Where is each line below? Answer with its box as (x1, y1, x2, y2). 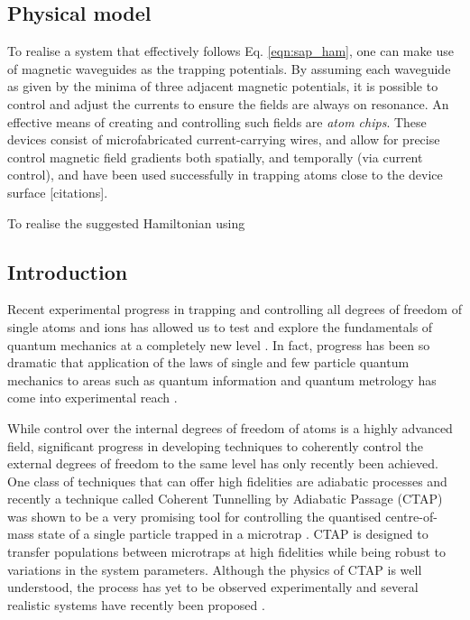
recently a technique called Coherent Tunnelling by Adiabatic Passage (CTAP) (7, 489, 443, 508)
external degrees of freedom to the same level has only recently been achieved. (7, 454, 438, 473)
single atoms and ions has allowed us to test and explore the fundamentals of (7, 317, 433, 336)
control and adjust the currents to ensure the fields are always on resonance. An (7, 94, 449, 113)
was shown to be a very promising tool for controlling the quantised (7, 506, 382, 525)
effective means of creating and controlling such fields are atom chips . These (7, 112, 427, 131)
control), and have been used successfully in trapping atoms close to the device (7, 165, 443, 184)
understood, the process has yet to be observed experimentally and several (7, 578, 419, 597)
